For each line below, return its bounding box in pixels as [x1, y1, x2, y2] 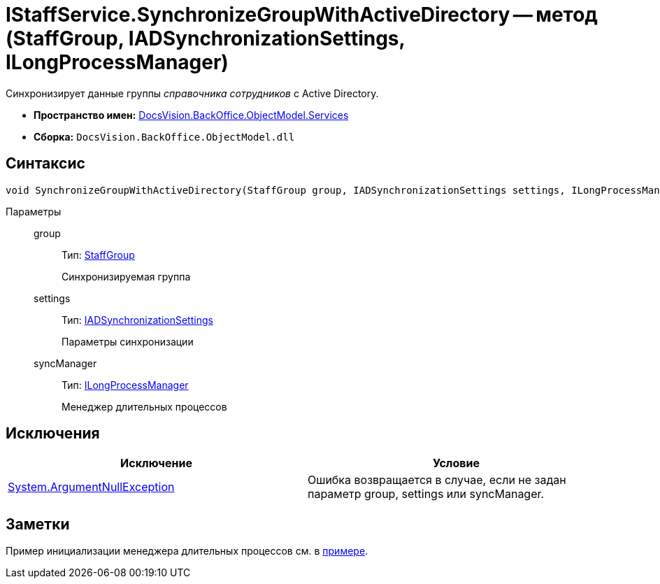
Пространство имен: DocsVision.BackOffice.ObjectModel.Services [34, 108, 349, 121]
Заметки [6, 515, 70, 533]
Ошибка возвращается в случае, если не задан [308, 473, 566, 487]
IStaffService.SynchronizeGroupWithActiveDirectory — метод [6, 3, 598, 27]
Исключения [6, 425, 100, 443]
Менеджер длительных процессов [62, 400, 227, 413]
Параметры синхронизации [62, 335, 194, 348]
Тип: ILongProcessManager [62, 378, 189, 391]
